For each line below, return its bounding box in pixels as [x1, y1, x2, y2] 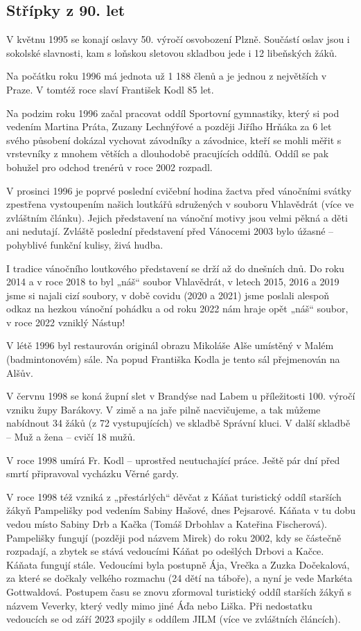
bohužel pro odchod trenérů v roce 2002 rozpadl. [6, 159, 213, 174]
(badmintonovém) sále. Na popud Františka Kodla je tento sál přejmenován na [6, 352, 340, 366]
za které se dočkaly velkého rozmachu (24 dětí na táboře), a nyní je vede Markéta [6, 571, 353, 585]
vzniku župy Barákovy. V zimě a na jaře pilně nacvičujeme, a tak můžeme [6, 402, 321, 416]
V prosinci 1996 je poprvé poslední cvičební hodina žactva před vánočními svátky [6, 183, 352, 197]
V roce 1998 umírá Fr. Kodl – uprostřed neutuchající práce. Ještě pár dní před [6, 452, 340, 467]
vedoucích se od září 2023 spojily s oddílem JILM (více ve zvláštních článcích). [6, 612, 341, 626]
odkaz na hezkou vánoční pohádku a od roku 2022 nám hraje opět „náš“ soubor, [6, 301, 349, 316]
